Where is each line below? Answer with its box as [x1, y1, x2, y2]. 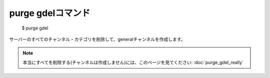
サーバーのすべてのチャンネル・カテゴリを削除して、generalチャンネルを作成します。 [9, 36, 185, 42]
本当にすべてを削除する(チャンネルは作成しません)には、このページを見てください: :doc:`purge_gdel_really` [22, 59, 243, 65]
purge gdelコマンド [9, 7, 90, 18]
